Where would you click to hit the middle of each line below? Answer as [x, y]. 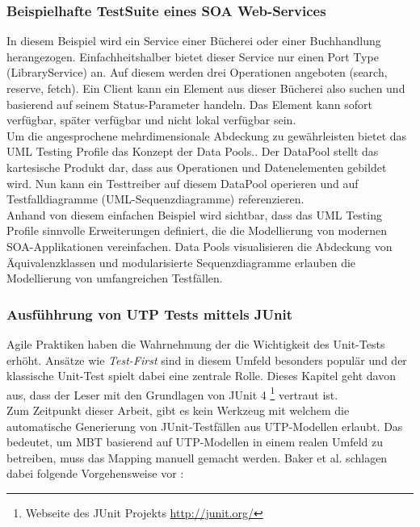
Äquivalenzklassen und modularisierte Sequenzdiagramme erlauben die [181, 262]
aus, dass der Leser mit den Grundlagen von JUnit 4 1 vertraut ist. [172, 393]
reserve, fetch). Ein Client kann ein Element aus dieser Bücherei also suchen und [206, 88]
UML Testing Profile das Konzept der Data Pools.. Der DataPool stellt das [193, 151]
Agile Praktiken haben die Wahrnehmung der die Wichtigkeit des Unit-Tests [196, 343]
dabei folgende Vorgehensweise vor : [95, 473]
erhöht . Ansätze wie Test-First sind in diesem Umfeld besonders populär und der [207, 360]
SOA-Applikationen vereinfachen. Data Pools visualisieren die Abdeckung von [199, 246]
